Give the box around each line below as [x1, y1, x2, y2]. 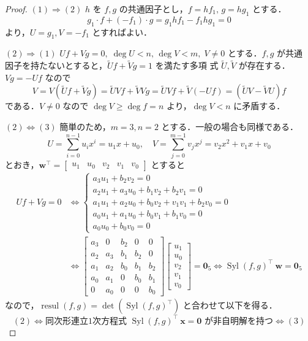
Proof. [5, 2, 28, 15]
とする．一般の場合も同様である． [161, 120, 298, 132]
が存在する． [238, 59, 290, 72]
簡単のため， [59, 120, 111, 132]
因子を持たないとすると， [5, 59, 108, 72]
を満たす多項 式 [155, 59, 219, 72]
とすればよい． [92, 25, 152, 38]
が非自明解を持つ [205, 316, 274, 326]
